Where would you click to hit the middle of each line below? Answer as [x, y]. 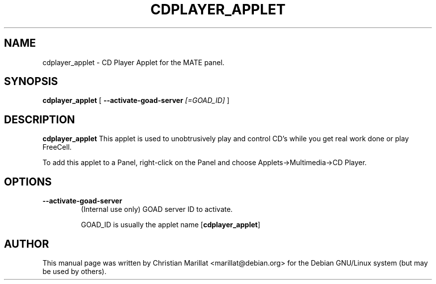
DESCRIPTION [40, 119]
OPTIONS [28, 182]
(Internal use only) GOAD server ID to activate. [157, 209]
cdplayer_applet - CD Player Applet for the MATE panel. [133, 62]
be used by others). [74, 271]
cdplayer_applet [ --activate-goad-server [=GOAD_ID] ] [136, 100]
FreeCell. [57, 147]
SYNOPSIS [31, 82]
